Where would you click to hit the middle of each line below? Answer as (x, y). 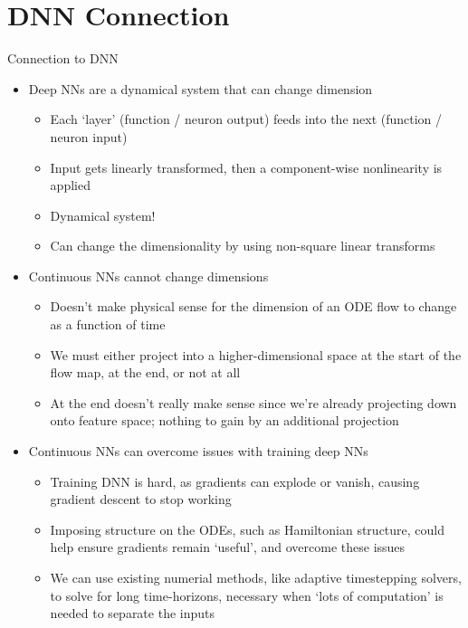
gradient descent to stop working (141, 499)
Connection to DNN (63, 58)
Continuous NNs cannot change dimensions (148, 276)
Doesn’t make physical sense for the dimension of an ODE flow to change (253, 306)
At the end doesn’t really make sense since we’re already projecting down (253, 402)
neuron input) (89, 136)
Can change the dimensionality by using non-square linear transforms (243, 246)
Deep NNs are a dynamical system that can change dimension (201, 88)
